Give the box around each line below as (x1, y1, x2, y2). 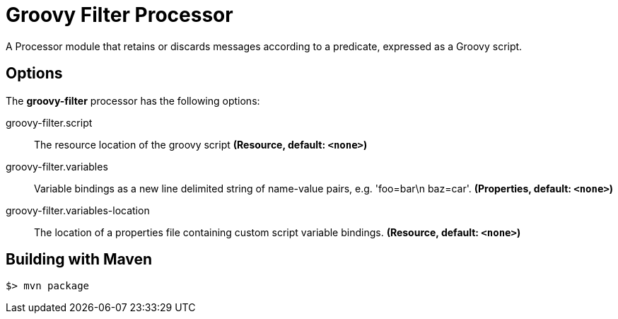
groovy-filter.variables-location (6, 204, 150, 216)
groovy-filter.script (6, 116, 93, 129)
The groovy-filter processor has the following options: (6, 94, 260, 107)
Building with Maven (6, 250, 153, 269)
